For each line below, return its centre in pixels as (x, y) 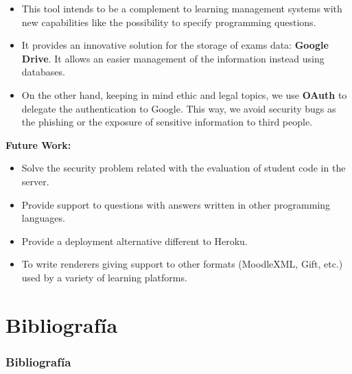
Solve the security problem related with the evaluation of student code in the (184, 168)
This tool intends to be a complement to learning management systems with (182, 8)
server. (35, 181)
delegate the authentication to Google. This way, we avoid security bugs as (179, 108)
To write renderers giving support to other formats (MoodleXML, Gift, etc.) (182, 264)
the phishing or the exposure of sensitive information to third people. (167, 122)
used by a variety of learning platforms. (104, 277)
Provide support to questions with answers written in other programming (176, 204)
